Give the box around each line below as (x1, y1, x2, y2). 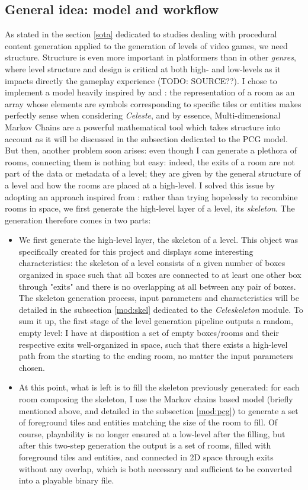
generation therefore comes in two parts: (5, 213, 151, 226)
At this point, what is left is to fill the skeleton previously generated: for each (18, 381, 300, 393)
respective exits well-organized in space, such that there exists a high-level (18, 338, 288, 350)
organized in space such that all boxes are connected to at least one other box (18, 268, 301, 281)
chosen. (18, 361, 45, 373)
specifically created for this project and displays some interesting (18, 245, 254, 257)
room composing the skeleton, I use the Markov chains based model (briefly (18, 393, 293, 405)
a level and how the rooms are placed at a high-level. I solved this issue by (5, 178, 275, 191)
